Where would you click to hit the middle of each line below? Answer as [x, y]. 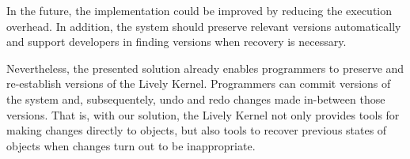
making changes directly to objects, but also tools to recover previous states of [197, 130]
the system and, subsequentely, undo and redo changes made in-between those [196, 98]
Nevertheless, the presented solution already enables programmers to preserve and [205, 68]
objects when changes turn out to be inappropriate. [131, 145]
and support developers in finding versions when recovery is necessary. [177, 42]
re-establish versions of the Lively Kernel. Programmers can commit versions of [199, 83]
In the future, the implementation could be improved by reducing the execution [199, 10]
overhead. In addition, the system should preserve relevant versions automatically [204, 26]
